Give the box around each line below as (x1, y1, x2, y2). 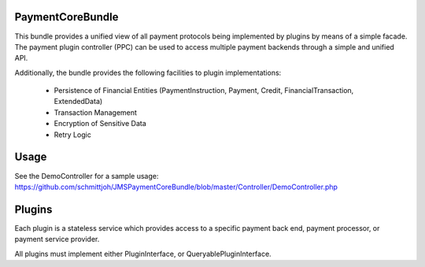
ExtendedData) (54, 97, 103, 106)
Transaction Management (54, 107, 138, 117)
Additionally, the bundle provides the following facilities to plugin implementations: (14, 68, 282, 77)
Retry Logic (54, 130, 92, 139)
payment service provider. (14, 235, 100, 244)
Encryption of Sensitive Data (54, 119, 147, 128)
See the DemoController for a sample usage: (14, 171, 159, 180)
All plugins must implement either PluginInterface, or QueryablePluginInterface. (14, 249, 272, 258)
